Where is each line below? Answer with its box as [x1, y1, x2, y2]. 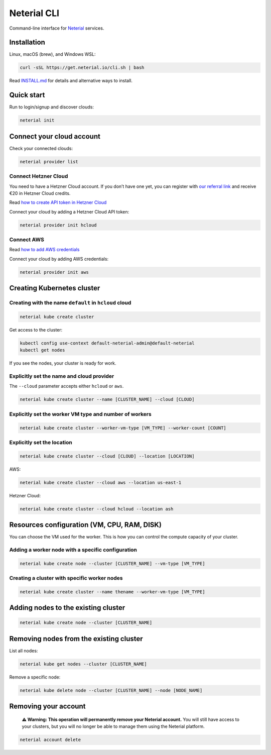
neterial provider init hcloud [20, 222, 97, 228]
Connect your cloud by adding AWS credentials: [9, 256, 109, 262]
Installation [9, 38, 45, 47]
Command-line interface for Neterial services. [9, 25, 104, 31]
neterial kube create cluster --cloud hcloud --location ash [20, 506, 174, 512]
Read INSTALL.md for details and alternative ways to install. [9, 78, 133, 84]
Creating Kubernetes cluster [9, 284, 100, 292]
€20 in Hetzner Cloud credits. [9, 190, 71, 196]
